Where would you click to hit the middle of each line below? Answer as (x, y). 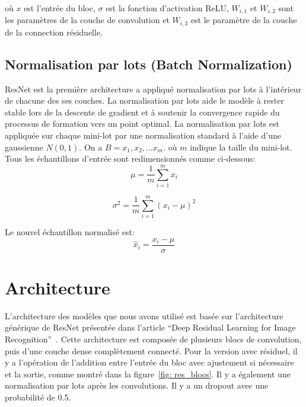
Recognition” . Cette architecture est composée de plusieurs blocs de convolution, (153, 339)
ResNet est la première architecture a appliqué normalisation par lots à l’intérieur (153, 89)
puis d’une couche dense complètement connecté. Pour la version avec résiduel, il (151, 350)
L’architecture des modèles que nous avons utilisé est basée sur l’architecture (144, 315)
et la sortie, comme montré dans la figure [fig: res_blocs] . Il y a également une (148, 374)
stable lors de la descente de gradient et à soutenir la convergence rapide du (142, 112)
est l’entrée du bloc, (60, 8)
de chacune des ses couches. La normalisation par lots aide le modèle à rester (144, 100)
